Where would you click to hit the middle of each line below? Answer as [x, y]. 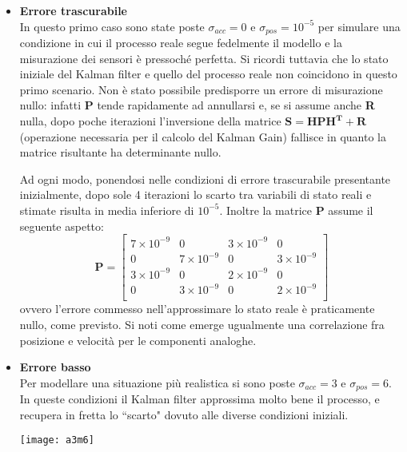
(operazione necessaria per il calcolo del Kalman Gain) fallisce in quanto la [203, 136]
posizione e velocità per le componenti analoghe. [138, 340]
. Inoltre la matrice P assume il [296, 210]
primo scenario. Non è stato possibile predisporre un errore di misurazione [201, 89]
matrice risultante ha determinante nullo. [120, 152]
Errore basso [55, 367]
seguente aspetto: [62, 226]
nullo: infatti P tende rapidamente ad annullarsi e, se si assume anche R [197, 105]
